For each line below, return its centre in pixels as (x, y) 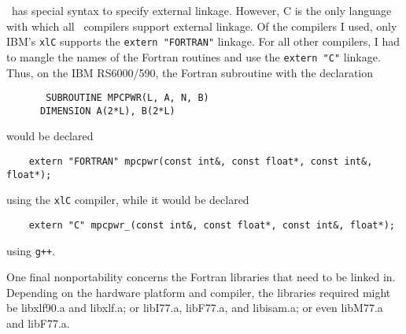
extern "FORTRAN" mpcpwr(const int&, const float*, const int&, (201, 161)
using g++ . (31, 250)
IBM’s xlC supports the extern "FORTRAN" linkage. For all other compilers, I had (203, 41)
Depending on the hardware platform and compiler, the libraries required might (199, 292)
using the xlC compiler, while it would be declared (128, 200)
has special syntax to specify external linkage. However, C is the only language (201, 10)
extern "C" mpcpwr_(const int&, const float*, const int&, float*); (212, 225)
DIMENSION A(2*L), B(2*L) (107, 111)
